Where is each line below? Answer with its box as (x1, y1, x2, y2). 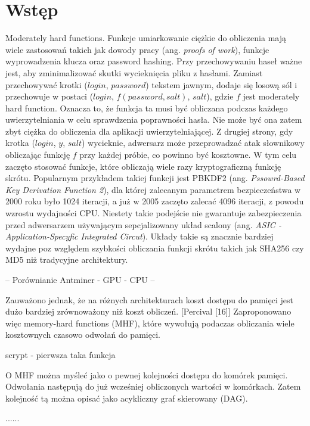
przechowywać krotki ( (5, 78, 88, 91)
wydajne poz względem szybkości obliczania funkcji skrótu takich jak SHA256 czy (5, 241, 304, 254)
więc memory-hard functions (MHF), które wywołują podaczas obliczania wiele (5, 316, 294, 329)
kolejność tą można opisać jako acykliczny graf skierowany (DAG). (5, 391, 248, 404)
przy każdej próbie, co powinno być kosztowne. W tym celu (79, 148, 297, 161)
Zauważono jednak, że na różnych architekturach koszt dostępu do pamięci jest (5, 293, 293, 306)
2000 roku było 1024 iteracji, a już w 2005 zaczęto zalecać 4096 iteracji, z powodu (5, 195, 304, 207)
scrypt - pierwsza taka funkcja (5, 348, 116, 360)
